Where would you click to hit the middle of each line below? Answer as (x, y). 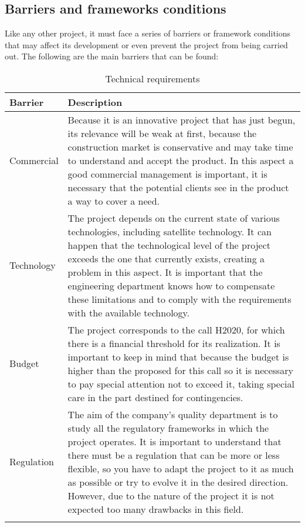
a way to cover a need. (114, 201)
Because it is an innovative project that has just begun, (182, 119)
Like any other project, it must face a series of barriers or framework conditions (148, 33)
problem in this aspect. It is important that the (165, 272)
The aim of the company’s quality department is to (173, 414)
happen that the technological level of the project (169, 245)
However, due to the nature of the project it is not (171, 495)
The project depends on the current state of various (174, 218)
